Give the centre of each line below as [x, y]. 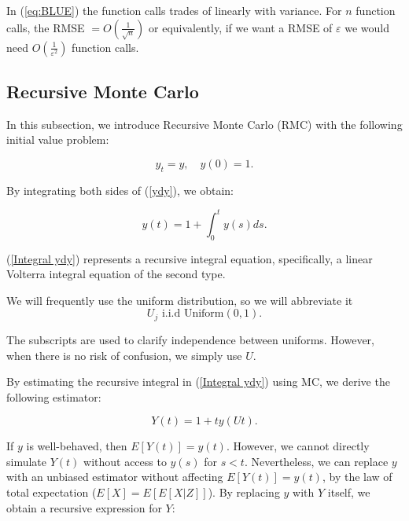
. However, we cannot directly [298, 446]
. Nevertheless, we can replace [316, 461]
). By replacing [244, 492]
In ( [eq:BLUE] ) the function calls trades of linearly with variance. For [174, 10]
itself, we [349, 492]
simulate [27, 461]
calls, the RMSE [46, 27]
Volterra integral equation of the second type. [116, 274]
